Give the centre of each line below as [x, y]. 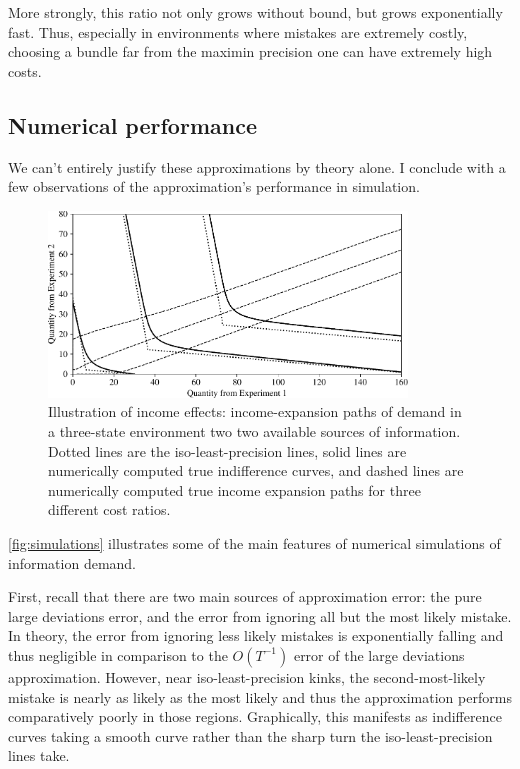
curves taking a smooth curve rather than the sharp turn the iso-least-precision [250, 735]
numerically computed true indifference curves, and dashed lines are [256, 470]
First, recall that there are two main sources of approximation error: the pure [245, 596]
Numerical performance [132, 124]
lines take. [39, 755]
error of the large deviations [379, 654]
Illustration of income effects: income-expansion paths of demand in [255, 411]
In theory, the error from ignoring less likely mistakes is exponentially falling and [256, 635]
